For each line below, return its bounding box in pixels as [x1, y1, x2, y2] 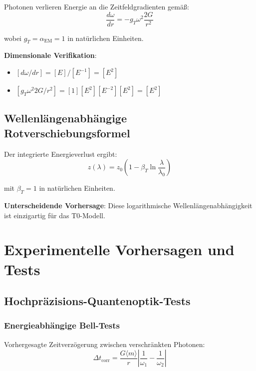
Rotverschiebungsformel [4, 125, 130, 140]
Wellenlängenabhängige [4, 110, 127, 126]
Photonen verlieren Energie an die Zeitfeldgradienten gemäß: [4, 1, 189, 11]
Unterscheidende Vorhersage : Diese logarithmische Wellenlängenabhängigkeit [4, 200, 253, 211]
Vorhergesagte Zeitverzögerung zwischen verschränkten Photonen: [4, 339, 205, 349]
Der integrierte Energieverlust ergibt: [4, 148, 117, 159]
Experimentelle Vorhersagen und [4, 239, 235, 260]
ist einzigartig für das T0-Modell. [4, 210, 105, 220]
